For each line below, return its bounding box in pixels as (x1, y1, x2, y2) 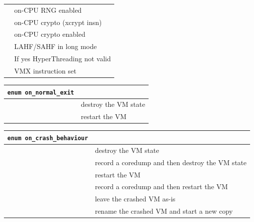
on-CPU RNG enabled (14, 4, 82, 15)
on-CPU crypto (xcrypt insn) (14, 17, 102, 27)
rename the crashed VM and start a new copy (95, 206, 233, 216)
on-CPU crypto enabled (14, 29, 85, 39)
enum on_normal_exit (7, 89, 75, 96)
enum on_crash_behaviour (7, 134, 88, 142)
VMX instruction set (14, 65, 76, 75)
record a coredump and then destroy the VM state (95, 157, 247, 167)
